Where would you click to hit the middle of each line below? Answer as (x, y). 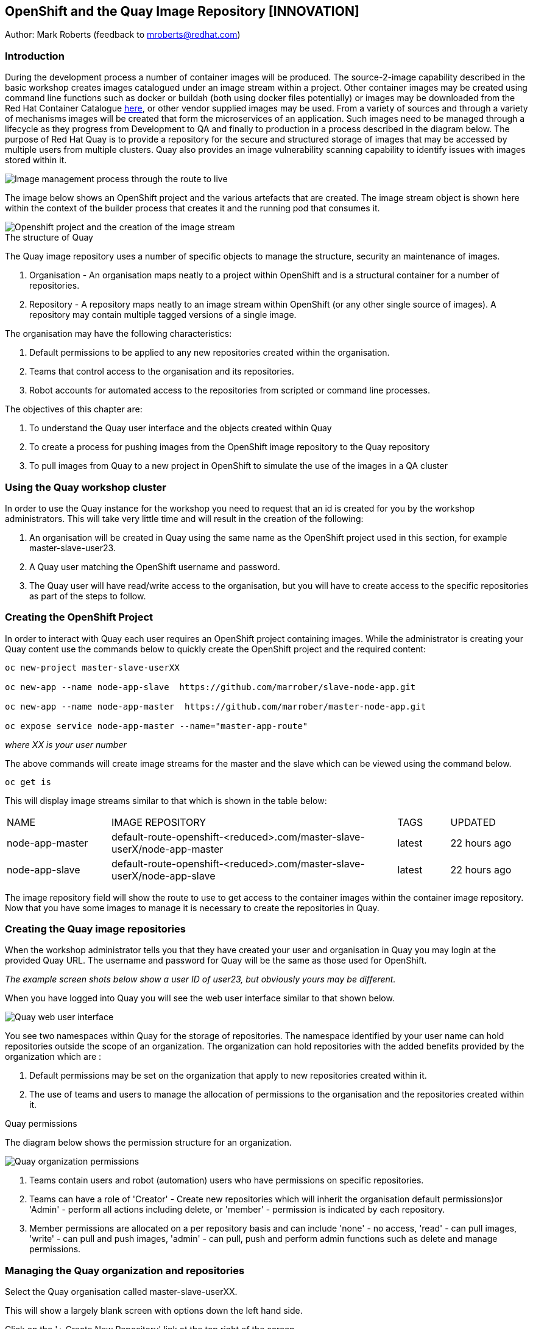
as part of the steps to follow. (88, 596)
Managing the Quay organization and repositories (125, 1270)
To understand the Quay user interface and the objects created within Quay (181, 428)
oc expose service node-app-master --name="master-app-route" (157, 726)
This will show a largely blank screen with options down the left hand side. (154, 1311)
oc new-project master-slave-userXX (92, 667)
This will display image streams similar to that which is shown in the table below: (166, 800)
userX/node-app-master (168, 849)
